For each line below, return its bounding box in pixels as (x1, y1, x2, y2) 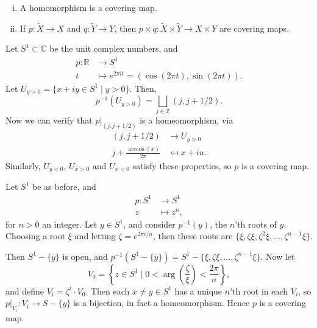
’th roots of (235, 217, 277, 230)
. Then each (85, 284, 130, 297)
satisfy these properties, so (132, 159, 232, 172)
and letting (74, 229, 116, 242)
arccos (128, 145, 144, 152)
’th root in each (230, 284, 288, 297)
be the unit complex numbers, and (49, 42, 178, 55)
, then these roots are (152, 229, 233, 242)
